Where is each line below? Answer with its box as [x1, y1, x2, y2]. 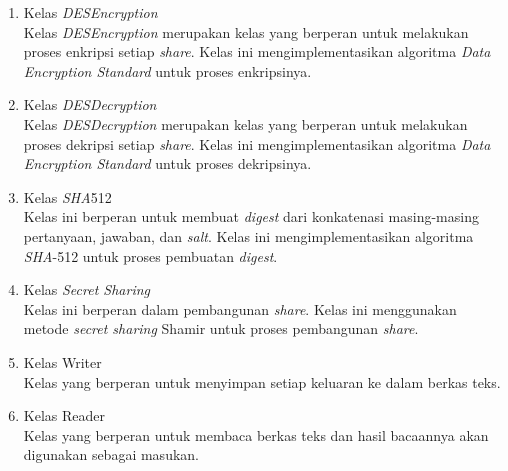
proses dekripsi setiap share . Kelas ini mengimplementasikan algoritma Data [23, 133, 491, 154]
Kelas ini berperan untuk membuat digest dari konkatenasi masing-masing [23, 206, 479, 227]
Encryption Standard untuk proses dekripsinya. [23, 153, 312, 174]
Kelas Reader [23, 405, 105, 426]
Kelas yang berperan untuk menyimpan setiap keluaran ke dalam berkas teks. [23, 371, 501, 392]
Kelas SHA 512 [23, 186, 112, 207]
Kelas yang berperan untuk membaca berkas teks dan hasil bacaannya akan [23, 424, 489, 445]
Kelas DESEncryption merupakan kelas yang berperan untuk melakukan [23, 21, 469, 42]
